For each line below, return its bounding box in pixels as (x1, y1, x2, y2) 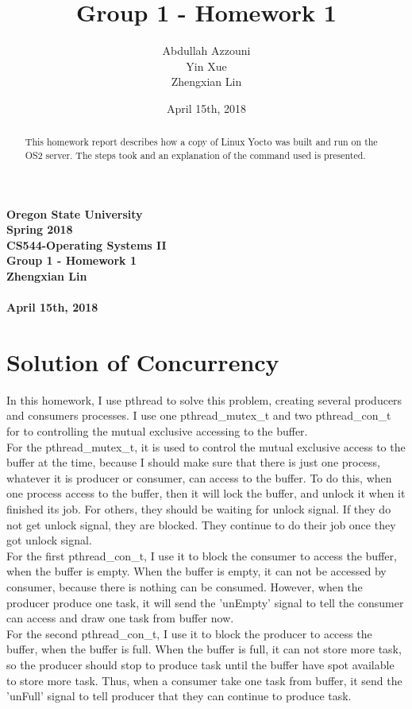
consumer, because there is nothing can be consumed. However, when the (6, 579, 363, 595)
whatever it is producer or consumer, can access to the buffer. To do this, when (6, 469, 392, 486)
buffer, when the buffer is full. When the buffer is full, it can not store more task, (6, 641, 402, 657)
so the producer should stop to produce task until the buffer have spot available (6, 656, 395, 672)
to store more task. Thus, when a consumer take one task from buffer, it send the (6, 672, 402, 688)
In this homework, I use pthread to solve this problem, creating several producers (6, 391, 402, 408)
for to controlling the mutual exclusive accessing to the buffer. (6, 423, 308, 440)
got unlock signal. (6, 532, 92, 548)
